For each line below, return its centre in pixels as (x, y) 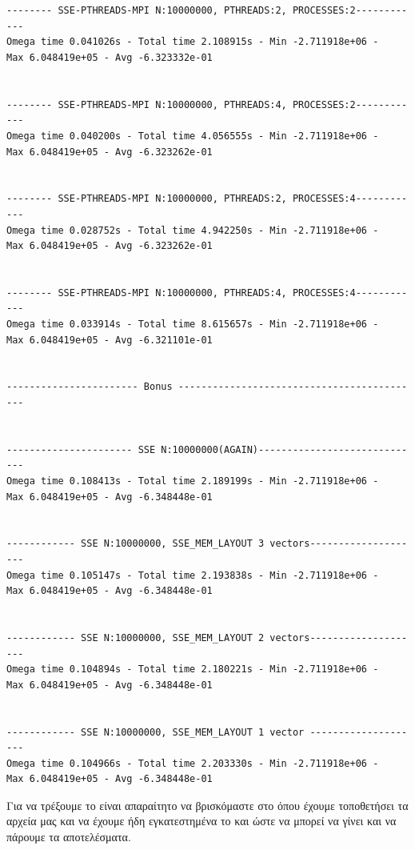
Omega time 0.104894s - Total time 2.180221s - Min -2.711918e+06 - (193, 670)
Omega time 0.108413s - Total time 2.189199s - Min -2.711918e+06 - (193, 481)
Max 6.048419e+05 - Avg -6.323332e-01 (110, 57)
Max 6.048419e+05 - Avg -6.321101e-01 (110, 340)
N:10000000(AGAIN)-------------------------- (284, 449)
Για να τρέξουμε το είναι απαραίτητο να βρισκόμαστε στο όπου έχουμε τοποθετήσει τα (207, 805)
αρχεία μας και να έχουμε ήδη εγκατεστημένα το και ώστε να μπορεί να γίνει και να (202, 821)
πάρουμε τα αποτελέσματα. (69, 837)
